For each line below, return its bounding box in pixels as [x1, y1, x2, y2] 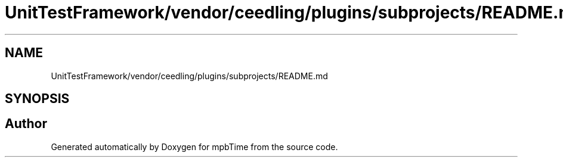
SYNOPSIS [5, 91, 70, 107]
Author [5, 116, 47, 132]
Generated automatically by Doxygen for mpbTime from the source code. [51, 141, 338, 152]
